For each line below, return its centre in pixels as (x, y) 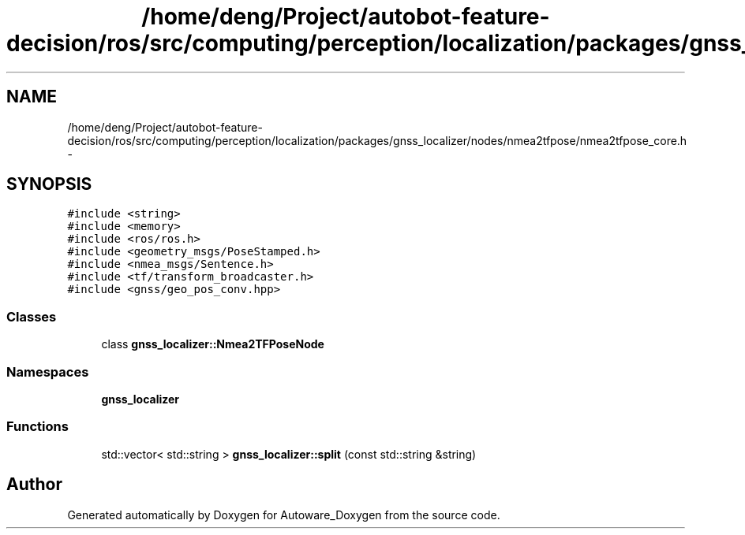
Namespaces (48, 372)
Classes (32, 316)
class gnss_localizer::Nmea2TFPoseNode (213, 344)
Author (34, 485)
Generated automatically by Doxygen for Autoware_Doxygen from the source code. (284, 515)
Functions (37, 427)
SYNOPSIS (49, 184)
